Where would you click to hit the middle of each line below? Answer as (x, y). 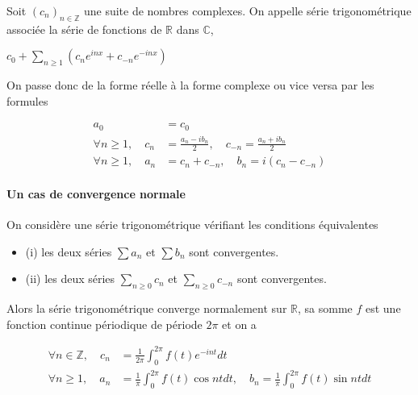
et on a (239, 324)
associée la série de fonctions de (84, 29)
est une (383, 308)
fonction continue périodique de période (104, 324)
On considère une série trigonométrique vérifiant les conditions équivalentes (192, 225)
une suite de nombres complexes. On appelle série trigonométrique (247, 10)
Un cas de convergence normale (96, 194)
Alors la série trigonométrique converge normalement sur (147, 308)
